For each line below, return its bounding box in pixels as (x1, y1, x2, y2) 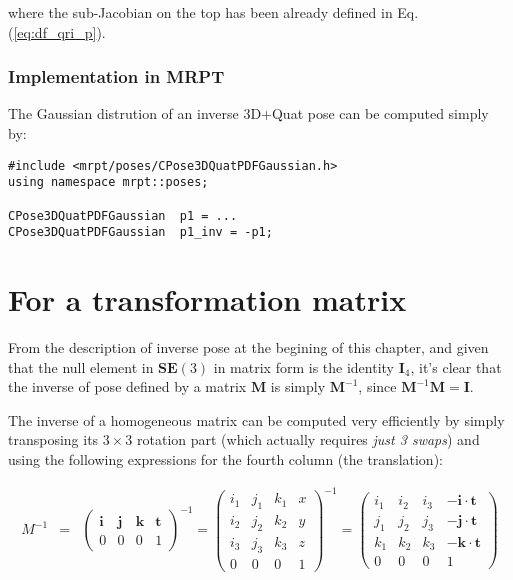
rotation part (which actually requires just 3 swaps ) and (137, 429, 480, 450)
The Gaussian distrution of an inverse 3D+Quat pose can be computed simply (8, 103, 489, 124)
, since (358, 376, 397, 397)
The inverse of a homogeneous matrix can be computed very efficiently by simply (8, 409, 505, 430)
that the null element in (8, 356, 154, 377)
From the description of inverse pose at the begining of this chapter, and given (8, 337, 489, 357)
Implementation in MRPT (8, 64, 225, 89)
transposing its (8, 429, 99, 450)
